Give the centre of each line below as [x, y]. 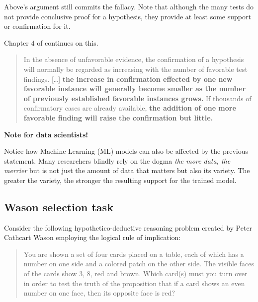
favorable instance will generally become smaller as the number [135, 89]
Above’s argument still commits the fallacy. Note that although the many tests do [129, 6]
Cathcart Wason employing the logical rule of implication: [92, 237]
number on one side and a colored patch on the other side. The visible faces [139, 264]
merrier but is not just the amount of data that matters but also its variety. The [127, 170]
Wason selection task [59, 207]
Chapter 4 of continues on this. [51, 42]
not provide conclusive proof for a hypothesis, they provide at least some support [128, 16]
